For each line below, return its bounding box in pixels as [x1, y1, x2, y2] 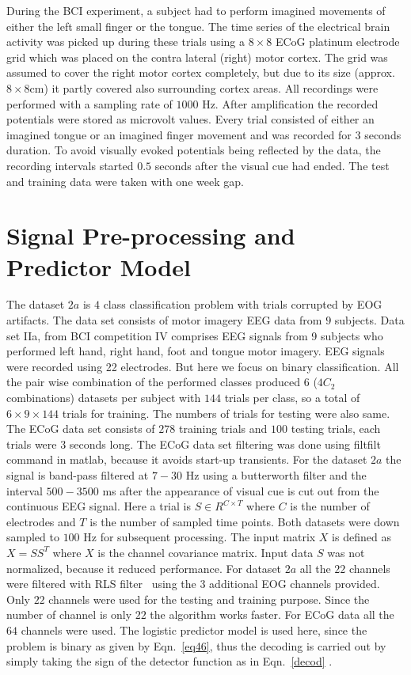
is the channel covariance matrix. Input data [97, 544, 314, 560]
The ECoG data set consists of [6, 420, 155, 437]
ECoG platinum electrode [275, 33, 400, 50]
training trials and [178, 420, 268, 437]
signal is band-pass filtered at [6, 466, 149, 483]
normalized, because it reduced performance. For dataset [6, 559, 282, 576]
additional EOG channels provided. [209, 575, 380, 592]
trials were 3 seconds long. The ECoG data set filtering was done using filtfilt [6, 435, 381, 452]
